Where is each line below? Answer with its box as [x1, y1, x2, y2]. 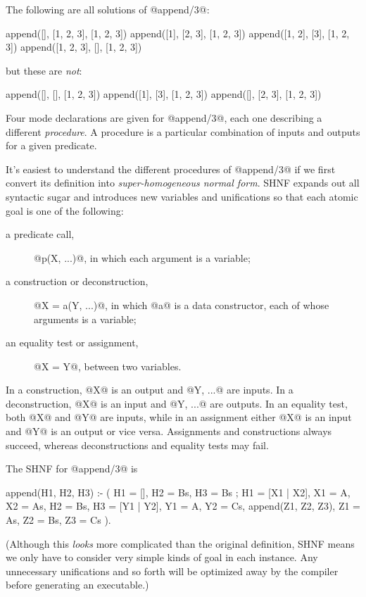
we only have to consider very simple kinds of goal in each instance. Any [6, 550, 318, 565]
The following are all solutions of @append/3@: [6, 2, 210, 16]
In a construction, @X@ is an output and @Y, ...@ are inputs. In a [6, 382, 294, 397]
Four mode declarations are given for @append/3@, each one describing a [6, 110, 322, 125]
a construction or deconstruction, [6, 274, 149, 289]
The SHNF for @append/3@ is [6, 461, 138, 476]
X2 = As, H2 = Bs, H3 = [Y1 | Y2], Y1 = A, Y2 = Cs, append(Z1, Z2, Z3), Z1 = [6, 498, 360, 513]
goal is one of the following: [6, 203, 124, 218]
